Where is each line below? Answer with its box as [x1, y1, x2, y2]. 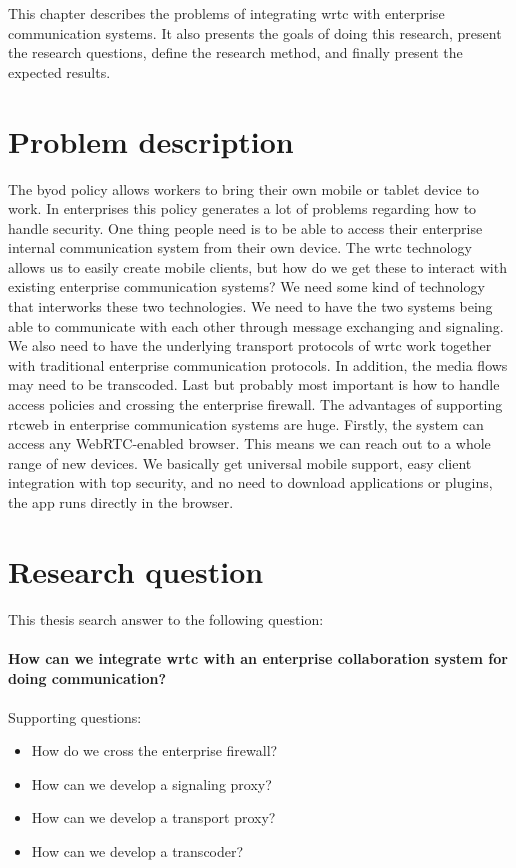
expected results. [8, 61, 111, 82]
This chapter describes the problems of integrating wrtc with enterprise [8, 3, 445, 23]
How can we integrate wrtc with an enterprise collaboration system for [8, 647, 508, 668]
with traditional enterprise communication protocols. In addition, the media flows [8, 354, 508, 375]
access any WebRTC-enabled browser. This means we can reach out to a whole [8, 433, 491, 454]
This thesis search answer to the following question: [8, 608, 324, 629]
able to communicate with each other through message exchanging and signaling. [8, 315, 504, 336]
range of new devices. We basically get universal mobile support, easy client [8, 452, 472, 473]
